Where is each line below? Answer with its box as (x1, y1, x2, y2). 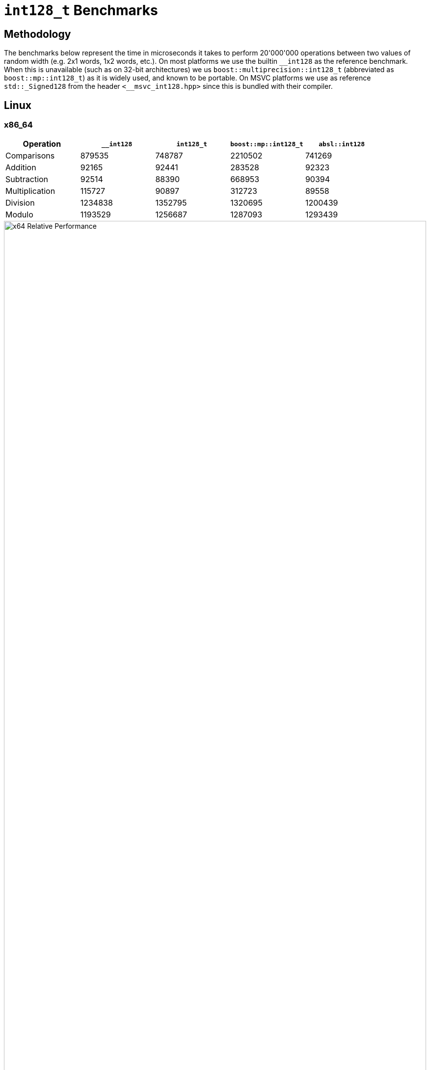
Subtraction (5, 174, 49, 185)
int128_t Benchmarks (4, 2, 158, 19)
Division (5, 198, 35, 208)
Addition (5, 162, 36, 173)
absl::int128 (319, 140, 365, 148)
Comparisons (5, 151, 55, 161)
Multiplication (5, 186, 55, 196)
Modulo (5, 210, 33, 220)
